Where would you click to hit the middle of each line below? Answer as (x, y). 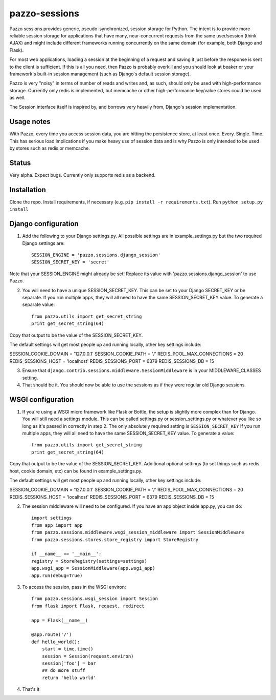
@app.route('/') (52, 635)
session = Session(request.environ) (88, 656)
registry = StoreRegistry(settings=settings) (89, 561)
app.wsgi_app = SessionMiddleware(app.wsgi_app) (93, 568)
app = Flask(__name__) (60, 620)
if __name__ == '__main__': (66, 554)
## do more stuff (63, 671)
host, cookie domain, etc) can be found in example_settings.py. (76, 471)
